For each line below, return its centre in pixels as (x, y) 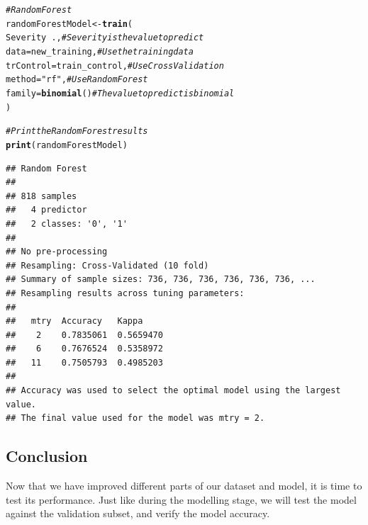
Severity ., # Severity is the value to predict (105, 38)
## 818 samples (41, 196)
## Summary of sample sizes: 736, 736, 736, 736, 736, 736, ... (161, 280)
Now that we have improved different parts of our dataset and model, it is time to (184, 486)
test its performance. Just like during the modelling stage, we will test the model (181, 499)
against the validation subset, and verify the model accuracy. (138, 513)
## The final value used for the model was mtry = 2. (135, 418)
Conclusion (47, 456)
